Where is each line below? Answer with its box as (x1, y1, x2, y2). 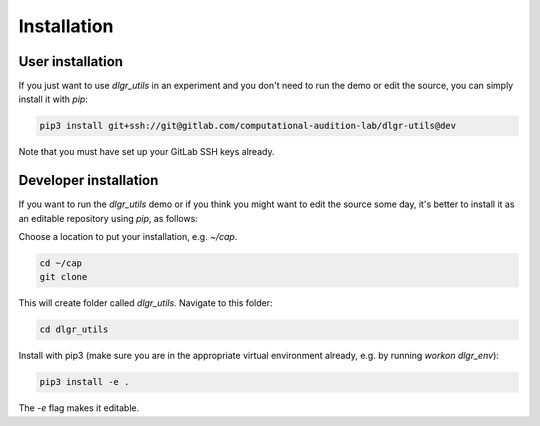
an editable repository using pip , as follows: (18, 212, 199, 224)
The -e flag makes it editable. (18, 402, 140, 414)
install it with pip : (18, 93, 89, 105)
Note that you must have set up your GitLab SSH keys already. (18, 146, 275, 158)
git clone (39, 271, 88, 283)
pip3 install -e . (39, 376, 130, 388)
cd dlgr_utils (39, 324, 109, 335)
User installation (18, 53, 124, 70)
